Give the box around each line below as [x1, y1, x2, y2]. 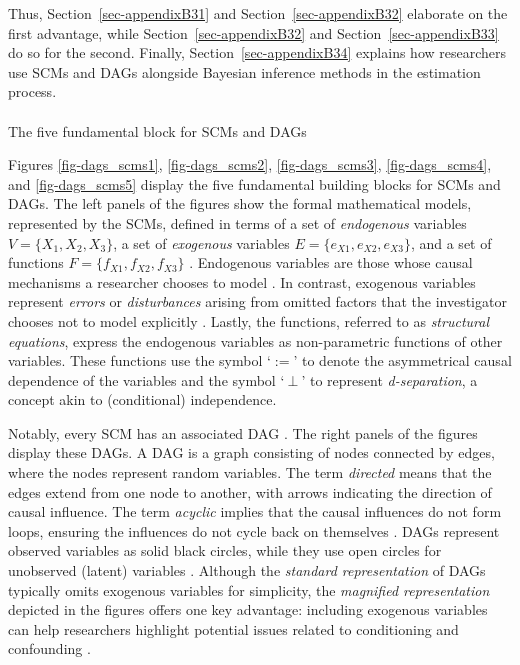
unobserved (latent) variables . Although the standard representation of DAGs [8, 560, 486, 581]
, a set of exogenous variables [113, 232, 290, 253]
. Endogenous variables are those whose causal [189, 252, 473, 273]
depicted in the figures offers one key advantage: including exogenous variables [8, 599, 488, 620]
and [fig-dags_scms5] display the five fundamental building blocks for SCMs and [8, 173, 501, 194]
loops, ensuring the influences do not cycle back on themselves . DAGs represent [8, 520, 500, 541]
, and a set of [410, 232, 492, 253]
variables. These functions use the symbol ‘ [8, 350, 271, 371]
